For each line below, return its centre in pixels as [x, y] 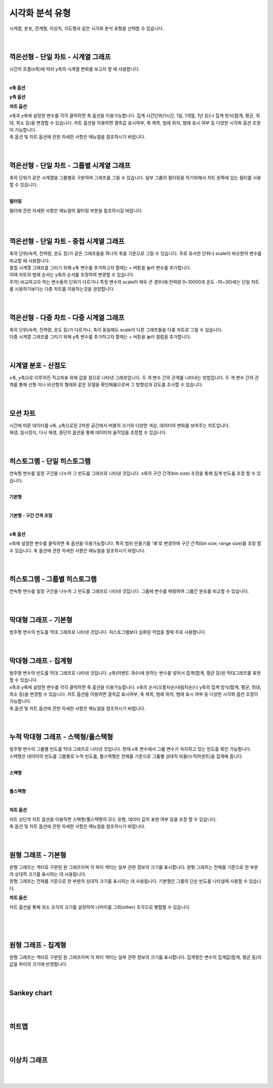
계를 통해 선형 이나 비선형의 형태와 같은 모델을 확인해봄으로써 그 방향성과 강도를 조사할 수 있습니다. [106, 385]
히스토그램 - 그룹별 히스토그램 [53, 579]
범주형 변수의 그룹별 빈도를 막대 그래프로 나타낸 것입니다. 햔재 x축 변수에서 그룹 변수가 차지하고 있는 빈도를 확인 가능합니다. [130, 749]
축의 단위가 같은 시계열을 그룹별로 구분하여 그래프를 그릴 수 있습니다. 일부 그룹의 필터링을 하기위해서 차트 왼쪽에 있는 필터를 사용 [135, 178]
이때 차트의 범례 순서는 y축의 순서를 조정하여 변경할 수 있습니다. [72, 275]
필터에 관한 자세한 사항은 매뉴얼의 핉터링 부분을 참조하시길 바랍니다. [76, 210]
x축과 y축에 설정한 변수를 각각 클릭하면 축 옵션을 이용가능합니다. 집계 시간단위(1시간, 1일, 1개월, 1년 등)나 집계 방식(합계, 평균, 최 [135, 116]
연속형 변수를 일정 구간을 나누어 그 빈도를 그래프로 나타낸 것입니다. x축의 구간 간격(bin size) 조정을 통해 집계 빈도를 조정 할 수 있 [135, 474]
